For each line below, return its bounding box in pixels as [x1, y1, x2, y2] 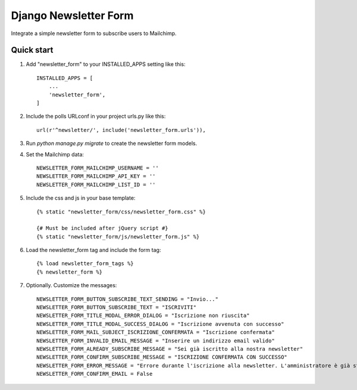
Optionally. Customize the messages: [26, 282, 117, 289]
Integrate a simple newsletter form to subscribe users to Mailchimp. [11, 30, 177, 37]
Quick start [11, 45, 54, 55]
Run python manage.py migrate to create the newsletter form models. [26, 140, 198, 147]
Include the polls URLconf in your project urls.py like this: [26, 113, 166, 120]
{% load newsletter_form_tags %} [36, 260, 134, 267]
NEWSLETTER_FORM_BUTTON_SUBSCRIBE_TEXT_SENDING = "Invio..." [36, 295, 218, 303]
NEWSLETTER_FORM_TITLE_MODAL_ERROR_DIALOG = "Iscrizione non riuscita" [36, 312, 250, 319]
